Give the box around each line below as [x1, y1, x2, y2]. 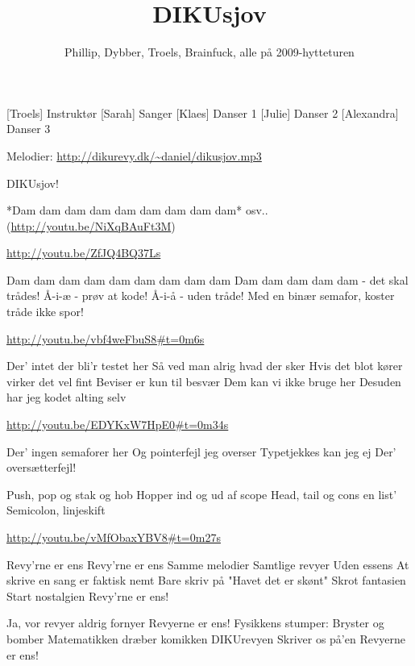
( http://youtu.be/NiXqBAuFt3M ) [6, 217, 176, 234]
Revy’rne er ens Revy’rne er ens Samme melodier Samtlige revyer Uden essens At [6, 556, 409, 572]
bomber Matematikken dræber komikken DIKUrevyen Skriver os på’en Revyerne [6, 630, 406, 647]
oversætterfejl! [6, 459, 77, 476]
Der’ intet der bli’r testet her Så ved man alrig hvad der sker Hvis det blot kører [6, 357, 403, 374]
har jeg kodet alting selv [6, 389, 127, 406]
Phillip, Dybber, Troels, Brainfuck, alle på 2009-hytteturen [64, 44, 355, 60]
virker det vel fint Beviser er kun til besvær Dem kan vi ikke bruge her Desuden [6, 373, 401, 389]
